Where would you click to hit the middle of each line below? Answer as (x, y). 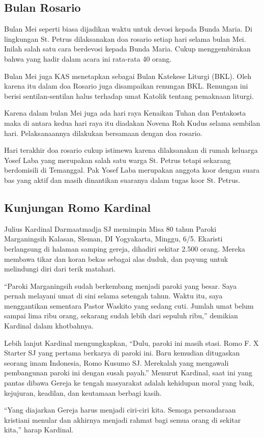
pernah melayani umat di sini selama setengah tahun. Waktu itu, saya (113, 296)
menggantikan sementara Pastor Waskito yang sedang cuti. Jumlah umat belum (129, 305)
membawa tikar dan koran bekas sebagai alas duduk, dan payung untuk (116, 258)
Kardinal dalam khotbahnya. (49, 326)
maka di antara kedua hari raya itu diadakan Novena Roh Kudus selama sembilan (132, 122)
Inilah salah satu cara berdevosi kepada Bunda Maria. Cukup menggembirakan (127, 49)
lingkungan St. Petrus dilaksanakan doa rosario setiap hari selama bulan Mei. (125, 38)
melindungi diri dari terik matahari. (60, 269)
